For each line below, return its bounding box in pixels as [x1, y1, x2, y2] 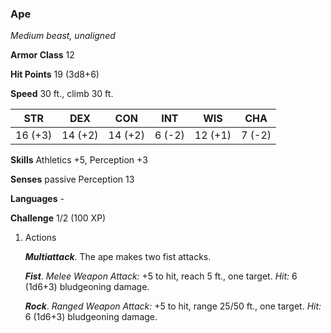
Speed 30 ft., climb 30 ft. [10, 88, 114, 100]
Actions [24, 232, 57, 244]
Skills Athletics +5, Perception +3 [10, 154, 148, 166]
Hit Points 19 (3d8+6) [10, 68, 100, 81]
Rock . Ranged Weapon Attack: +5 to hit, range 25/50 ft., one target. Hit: [24, 300, 322, 312]
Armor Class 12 [10, 49, 75, 61]
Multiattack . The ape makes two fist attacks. [24, 251, 212, 263]
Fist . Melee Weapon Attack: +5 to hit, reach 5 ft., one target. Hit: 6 [24, 270, 298, 282]
